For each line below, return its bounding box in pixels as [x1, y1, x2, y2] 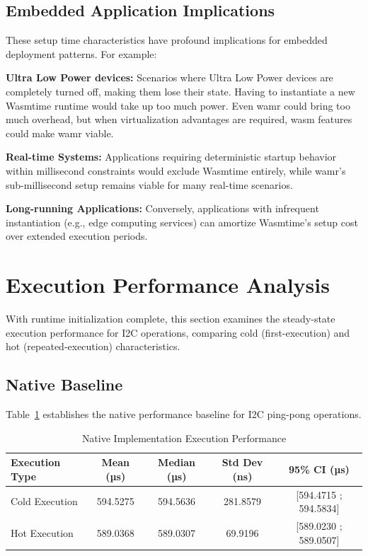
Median [158, 455, 195, 470]
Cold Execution [11, 494, 78, 509]
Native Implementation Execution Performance [81, 430, 287, 445]
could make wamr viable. [6, 125, 114, 140]
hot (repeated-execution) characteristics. [6, 339, 180, 354]
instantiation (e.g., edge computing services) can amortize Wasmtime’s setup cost [6, 214, 358, 229]
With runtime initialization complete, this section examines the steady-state [6, 311, 335, 326]
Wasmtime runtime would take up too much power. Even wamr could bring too [6, 98, 350, 112]
